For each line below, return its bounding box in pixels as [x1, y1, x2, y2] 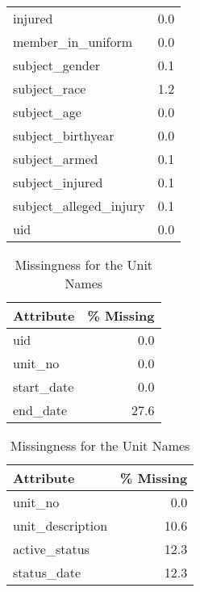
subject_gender [13, 56, 101, 74]
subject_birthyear [13, 126, 115, 145]
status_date [13, 563, 81, 582]
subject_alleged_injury [13, 196, 145, 215]
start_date [13, 377, 74, 396]
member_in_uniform [13, 32, 133, 51]
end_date [13, 401, 68, 419]
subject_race [13, 79, 86, 98]
